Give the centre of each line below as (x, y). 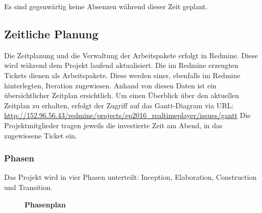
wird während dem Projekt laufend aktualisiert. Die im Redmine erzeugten (121, 65)
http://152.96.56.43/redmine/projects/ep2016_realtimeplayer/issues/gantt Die (127, 115)
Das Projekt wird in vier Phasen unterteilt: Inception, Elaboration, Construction (130, 177)
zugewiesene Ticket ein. (41, 135)
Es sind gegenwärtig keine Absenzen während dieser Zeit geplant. (106, 6)
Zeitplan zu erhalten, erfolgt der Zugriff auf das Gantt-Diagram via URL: (119, 105)
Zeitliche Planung (51, 33)
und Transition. (28, 187)
